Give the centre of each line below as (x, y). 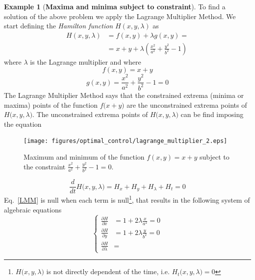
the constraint (45, 166)
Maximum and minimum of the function (84, 156)
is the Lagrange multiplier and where (86, 61)
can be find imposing (212, 114)
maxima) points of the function (51, 105)
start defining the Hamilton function (59, 26)
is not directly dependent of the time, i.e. (108, 271)
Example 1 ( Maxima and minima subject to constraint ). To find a (115, 6)
